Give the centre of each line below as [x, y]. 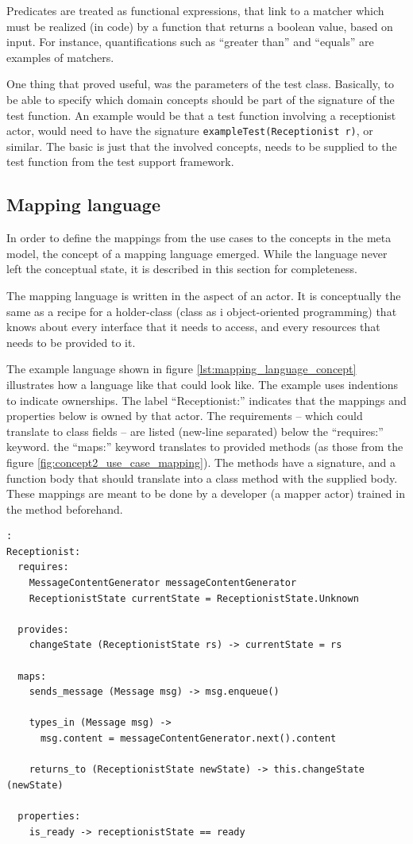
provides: [43, 629]
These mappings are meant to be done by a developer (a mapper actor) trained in [206, 493]
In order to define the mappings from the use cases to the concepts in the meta [199, 238]
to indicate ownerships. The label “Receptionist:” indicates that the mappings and [206, 400]
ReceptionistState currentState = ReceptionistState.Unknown [194, 598]
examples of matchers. [60, 57]
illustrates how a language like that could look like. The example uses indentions [203, 384]
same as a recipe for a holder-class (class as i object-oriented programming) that [202, 311]
